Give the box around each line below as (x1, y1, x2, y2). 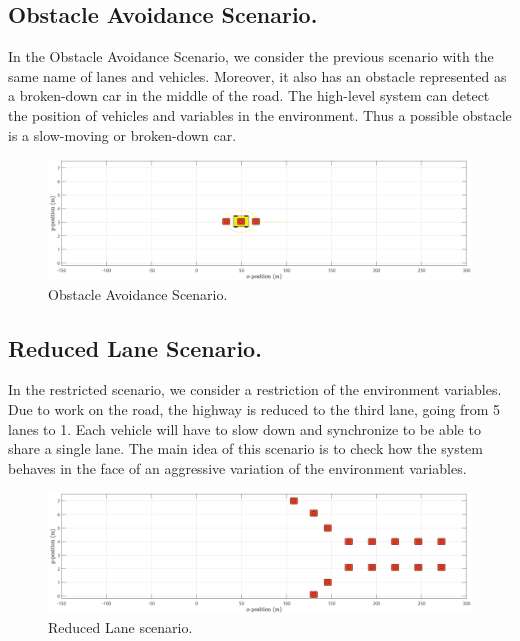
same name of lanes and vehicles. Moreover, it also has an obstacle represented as (8, 65, 507, 86)
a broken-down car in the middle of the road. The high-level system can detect (8, 85, 490, 106)
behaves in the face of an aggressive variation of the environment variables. (8, 457, 467, 478)
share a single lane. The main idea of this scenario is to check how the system (8, 438, 483, 459)
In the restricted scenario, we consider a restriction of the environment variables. (8, 379, 502, 400)
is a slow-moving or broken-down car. (8, 124, 237, 145)
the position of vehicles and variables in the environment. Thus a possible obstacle (8, 104, 512, 125)
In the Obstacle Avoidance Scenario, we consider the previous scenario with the (8, 46, 494, 67)
